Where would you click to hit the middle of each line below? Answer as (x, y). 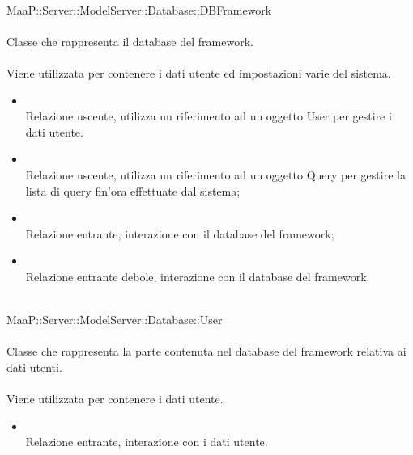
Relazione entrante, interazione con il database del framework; (180, 233)
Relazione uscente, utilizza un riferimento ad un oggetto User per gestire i (209, 116)
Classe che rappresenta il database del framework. (130, 41)
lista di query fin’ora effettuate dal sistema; (133, 190)
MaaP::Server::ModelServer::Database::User (115, 320)
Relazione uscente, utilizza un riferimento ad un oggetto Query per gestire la (215, 174)
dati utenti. (34, 367)
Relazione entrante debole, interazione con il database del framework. (198, 276)
